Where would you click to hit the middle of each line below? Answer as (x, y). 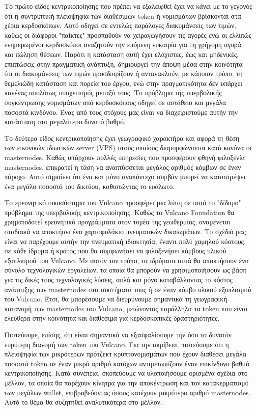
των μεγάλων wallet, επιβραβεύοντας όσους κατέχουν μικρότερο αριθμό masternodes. (128, 392)
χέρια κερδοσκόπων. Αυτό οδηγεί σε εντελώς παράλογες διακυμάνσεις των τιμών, (120, 25)
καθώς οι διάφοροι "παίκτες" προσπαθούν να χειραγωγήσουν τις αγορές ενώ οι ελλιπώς (128, 35)
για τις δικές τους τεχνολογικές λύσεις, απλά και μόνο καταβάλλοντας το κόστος (119, 280)
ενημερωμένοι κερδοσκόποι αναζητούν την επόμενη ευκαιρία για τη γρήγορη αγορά (123, 44)
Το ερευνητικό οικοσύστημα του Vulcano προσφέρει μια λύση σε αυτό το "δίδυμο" (123, 203)
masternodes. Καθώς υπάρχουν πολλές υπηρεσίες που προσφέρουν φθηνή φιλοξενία (125, 157)
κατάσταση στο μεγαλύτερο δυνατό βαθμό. (65, 122)
